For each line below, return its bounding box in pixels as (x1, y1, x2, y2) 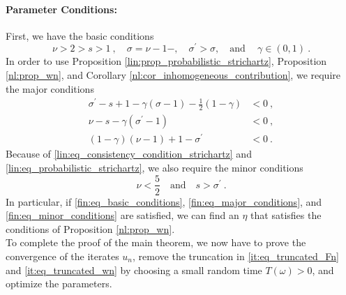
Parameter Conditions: (6, 1, 117, 16)
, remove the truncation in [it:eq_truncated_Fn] (133, 248, 339, 263)
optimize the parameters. (6, 276, 112, 291)
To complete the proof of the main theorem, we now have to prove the (6, 235, 306, 250)
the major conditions (6, 81, 94, 96)
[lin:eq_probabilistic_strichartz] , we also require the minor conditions (6, 160, 303, 174)
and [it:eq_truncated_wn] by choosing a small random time (6, 262, 262, 277)
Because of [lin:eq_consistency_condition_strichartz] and (6, 146, 252, 161)
